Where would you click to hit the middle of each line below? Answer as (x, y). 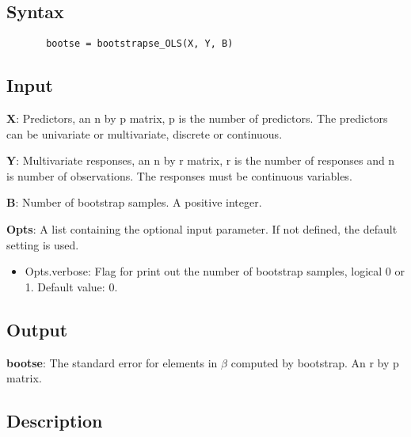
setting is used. (43, 244)
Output (37, 329)
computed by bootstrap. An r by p (315, 362)
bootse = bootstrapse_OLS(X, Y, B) (140, 44)
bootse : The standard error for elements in (112, 362)
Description (55, 421)
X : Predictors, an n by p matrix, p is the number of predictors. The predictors (197, 118)
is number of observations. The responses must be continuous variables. (179, 175)
